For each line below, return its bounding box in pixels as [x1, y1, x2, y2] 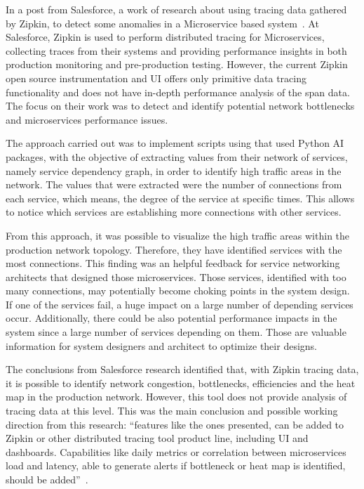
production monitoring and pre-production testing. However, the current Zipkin [6, 57, 348, 72]
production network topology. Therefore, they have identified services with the [6, 242, 342, 256]
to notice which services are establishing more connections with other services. [6, 204, 342, 219]
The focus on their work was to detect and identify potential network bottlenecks [6, 98, 355, 113]
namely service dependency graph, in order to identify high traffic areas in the [6, 163, 342, 178]
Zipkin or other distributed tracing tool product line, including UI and [6, 431, 309, 445]
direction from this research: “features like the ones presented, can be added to [6, 417, 344, 431]
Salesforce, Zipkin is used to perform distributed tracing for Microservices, [6, 30, 325, 44]
